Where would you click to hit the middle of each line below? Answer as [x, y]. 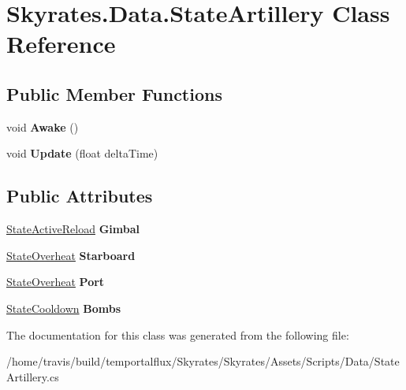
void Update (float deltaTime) [82, 153]
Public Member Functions [114, 93]
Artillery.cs [33, 376]
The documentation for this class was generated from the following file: [178, 334]
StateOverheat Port [56, 282]
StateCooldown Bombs [64, 308]
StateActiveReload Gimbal [73, 229]
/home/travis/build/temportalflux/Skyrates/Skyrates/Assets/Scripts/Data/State [203, 361]
